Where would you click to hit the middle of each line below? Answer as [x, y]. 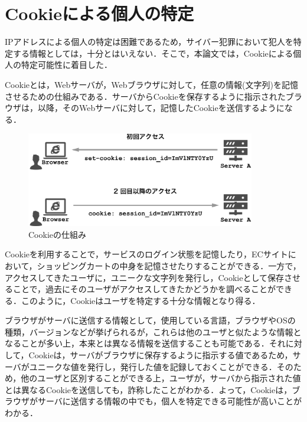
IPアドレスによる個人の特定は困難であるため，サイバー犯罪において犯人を [149, 42]
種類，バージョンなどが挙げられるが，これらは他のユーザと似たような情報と [153, 331]
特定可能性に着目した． [66, 65]
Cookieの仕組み [57, 234]
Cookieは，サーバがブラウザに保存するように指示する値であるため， [161, 355]
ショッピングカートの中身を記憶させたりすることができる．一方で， [169, 265]
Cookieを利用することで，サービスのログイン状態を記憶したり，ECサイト [146, 254]
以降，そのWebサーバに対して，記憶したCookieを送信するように [161, 108]
